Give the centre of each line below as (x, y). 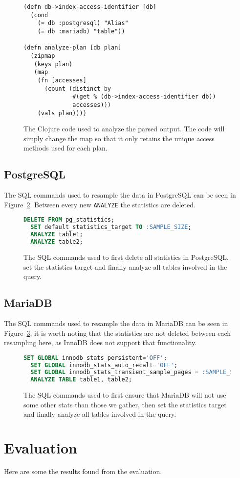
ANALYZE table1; (57, 235)
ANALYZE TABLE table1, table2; (81, 380)
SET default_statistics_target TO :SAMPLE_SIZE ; (111, 227)
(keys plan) (53, 64)
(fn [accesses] (62, 80)
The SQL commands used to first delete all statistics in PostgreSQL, (126, 257)
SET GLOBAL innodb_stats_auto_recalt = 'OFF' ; (104, 365)
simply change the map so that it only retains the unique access (119, 138)
